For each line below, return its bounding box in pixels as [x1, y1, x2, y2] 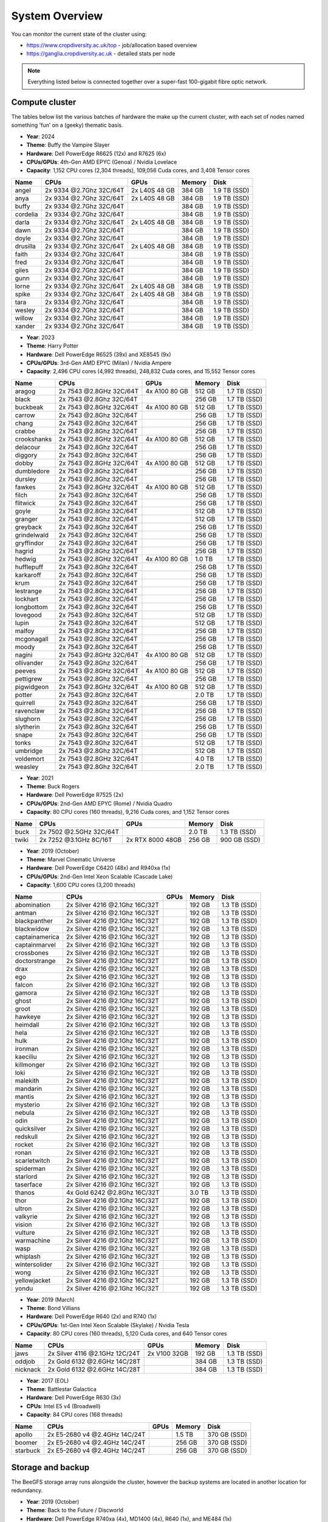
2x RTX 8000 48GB [125, 835, 182, 844]
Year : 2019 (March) [26, 1296, 75, 1303]
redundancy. [11, 1487, 43, 1494]
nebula [15, 1108, 35, 1117]
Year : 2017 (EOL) [26, 1376, 69, 1384]
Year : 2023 [26, 334, 55, 341]
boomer [15, 1438, 38, 1447]
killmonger [15, 1060, 46, 1068]
